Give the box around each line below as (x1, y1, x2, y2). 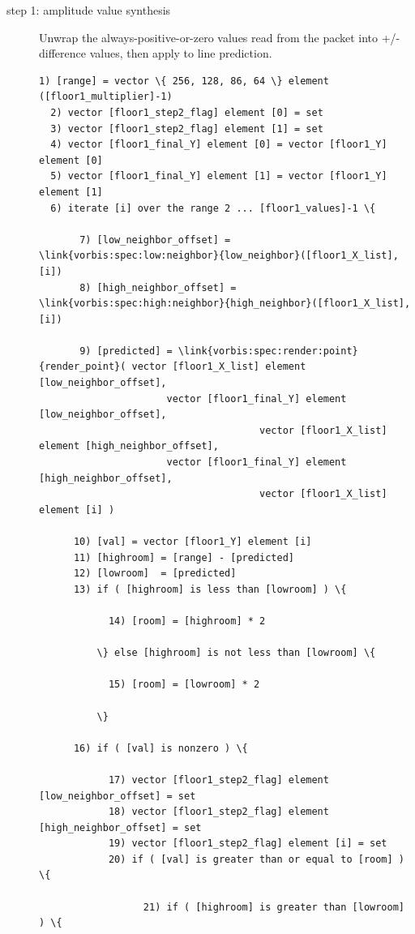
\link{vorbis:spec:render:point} (178, 345, 358, 357)
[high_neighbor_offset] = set (39, 821, 202, 833)
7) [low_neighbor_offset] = (79, 233, 231, 246)
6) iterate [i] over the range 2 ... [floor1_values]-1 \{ (50, 202, 376, 214)
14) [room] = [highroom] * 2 (108, 615, 266, 627)
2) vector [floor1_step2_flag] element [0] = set (50, 106, 323, 118)
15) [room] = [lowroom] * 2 (108, 679, 260, 691)
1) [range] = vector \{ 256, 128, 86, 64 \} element (39, 75, 329, 87)
